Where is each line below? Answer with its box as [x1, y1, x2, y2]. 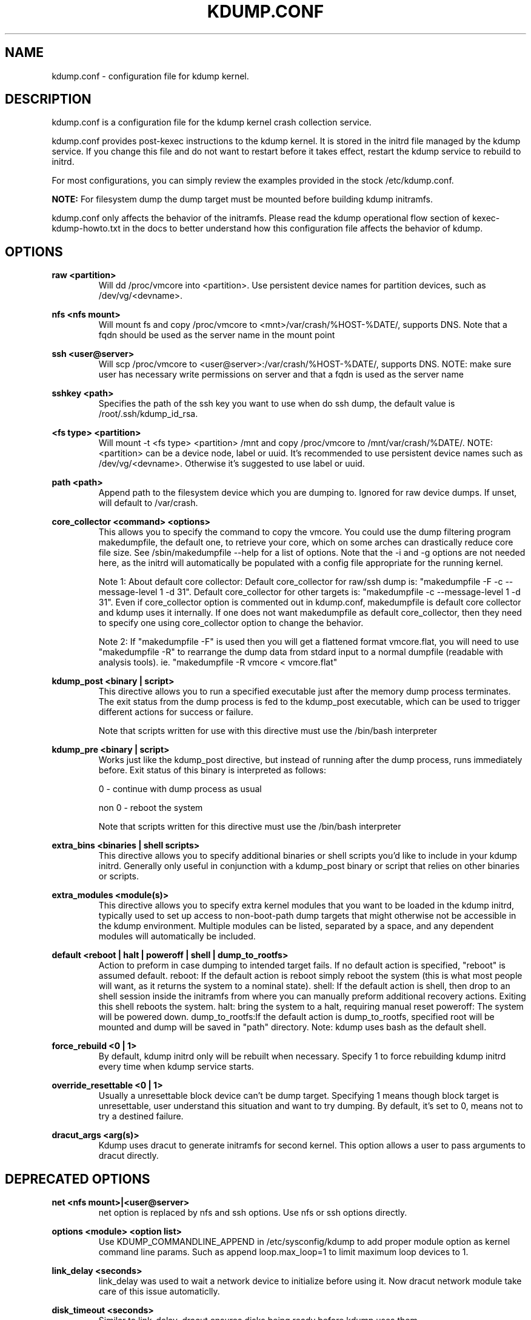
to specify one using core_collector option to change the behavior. [98, 618, 364, 628]
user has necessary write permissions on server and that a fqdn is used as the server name [98, 369, 464, 380]
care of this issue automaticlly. [98, 1286, 220, 1297]
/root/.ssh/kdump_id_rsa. [98, 408, 198, 419]
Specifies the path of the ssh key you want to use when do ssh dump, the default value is [98, 398, 455, 409]
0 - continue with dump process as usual [98, 784, 262, 795]
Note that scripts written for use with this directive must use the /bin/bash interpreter [98, 725, 437, 736]
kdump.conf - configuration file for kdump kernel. [52, 70, 249, 81]
